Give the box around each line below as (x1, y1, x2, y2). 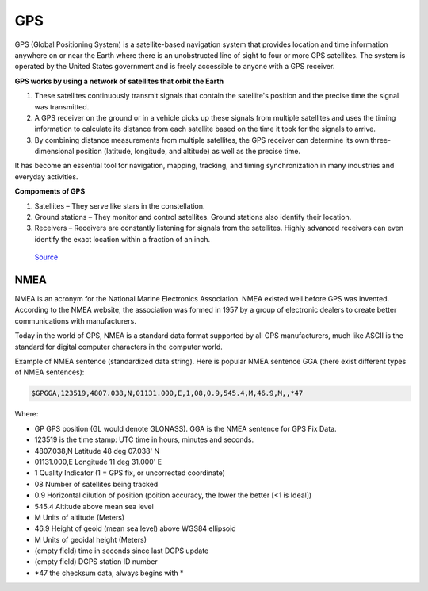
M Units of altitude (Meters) (34, 512, 125, 522)
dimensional (34, 147, 75, 156)
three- (370, 135, 392, 144)
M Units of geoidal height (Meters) (34, 535, 147, 544)
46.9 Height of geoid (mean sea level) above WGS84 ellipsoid (34, 524, 237, 533)
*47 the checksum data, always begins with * (34, 568, 184, 578)
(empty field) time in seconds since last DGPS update (34, 546, 209, 555)
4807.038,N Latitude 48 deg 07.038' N (34, 446, 160, 455)
